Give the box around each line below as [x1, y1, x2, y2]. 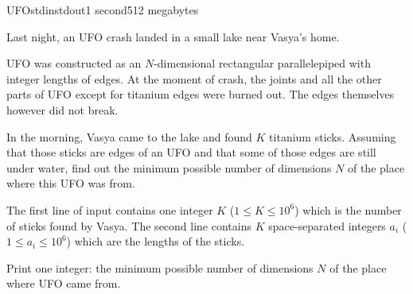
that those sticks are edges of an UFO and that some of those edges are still [6, 144, 376, 161]
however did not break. [6, 101, 119, 118]
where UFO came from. [6, 275, 121, 292]
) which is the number [294, 201, 402, 218]
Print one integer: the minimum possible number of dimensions [6, 259, 314, 276]
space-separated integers [268, 217, 386, 234]
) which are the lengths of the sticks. [66, 233, 245, 250]
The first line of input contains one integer [6, 201, 213, 218]
